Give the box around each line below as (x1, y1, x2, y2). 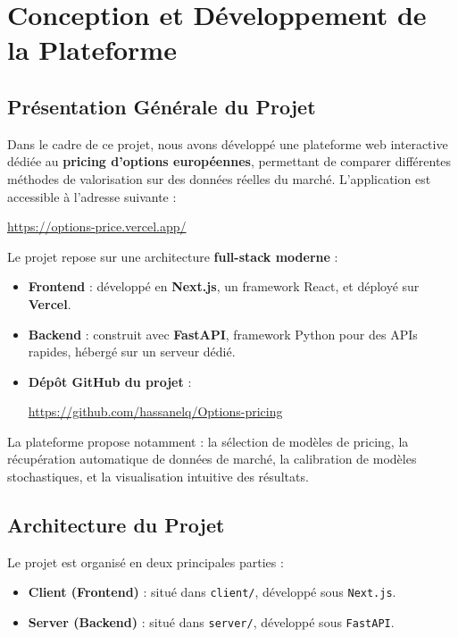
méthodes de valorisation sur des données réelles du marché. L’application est (7, 169, 431, 188)
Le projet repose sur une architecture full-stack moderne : (7, 247, 338, 265)
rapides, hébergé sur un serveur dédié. (28, 342, 236, 361)
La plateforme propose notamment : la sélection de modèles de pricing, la (7, 432, 409, 450)
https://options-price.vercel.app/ (7, 217, 187, 236)
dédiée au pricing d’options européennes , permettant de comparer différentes (7, 152, 452, 171)
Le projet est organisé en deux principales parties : (7, 552, 284, 571)
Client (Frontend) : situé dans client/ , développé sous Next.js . (28, 583, 396, 601)
